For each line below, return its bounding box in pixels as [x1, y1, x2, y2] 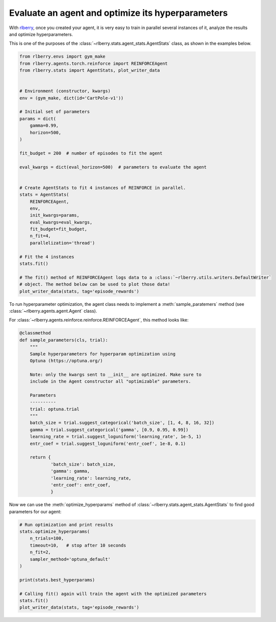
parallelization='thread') [30, 240, 96, 246]
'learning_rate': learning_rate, [50, 475, 132, 481]
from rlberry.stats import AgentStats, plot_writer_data [19, 68, 160, 73]
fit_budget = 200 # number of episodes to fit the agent [19, 150, 163, 156]
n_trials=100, [30, 536, 64, 541]
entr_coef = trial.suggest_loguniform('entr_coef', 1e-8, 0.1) [30, 440, 186, 446]
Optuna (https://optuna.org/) [30, 358, 103, 364]
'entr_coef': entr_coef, [50, 482, 111, 488]
